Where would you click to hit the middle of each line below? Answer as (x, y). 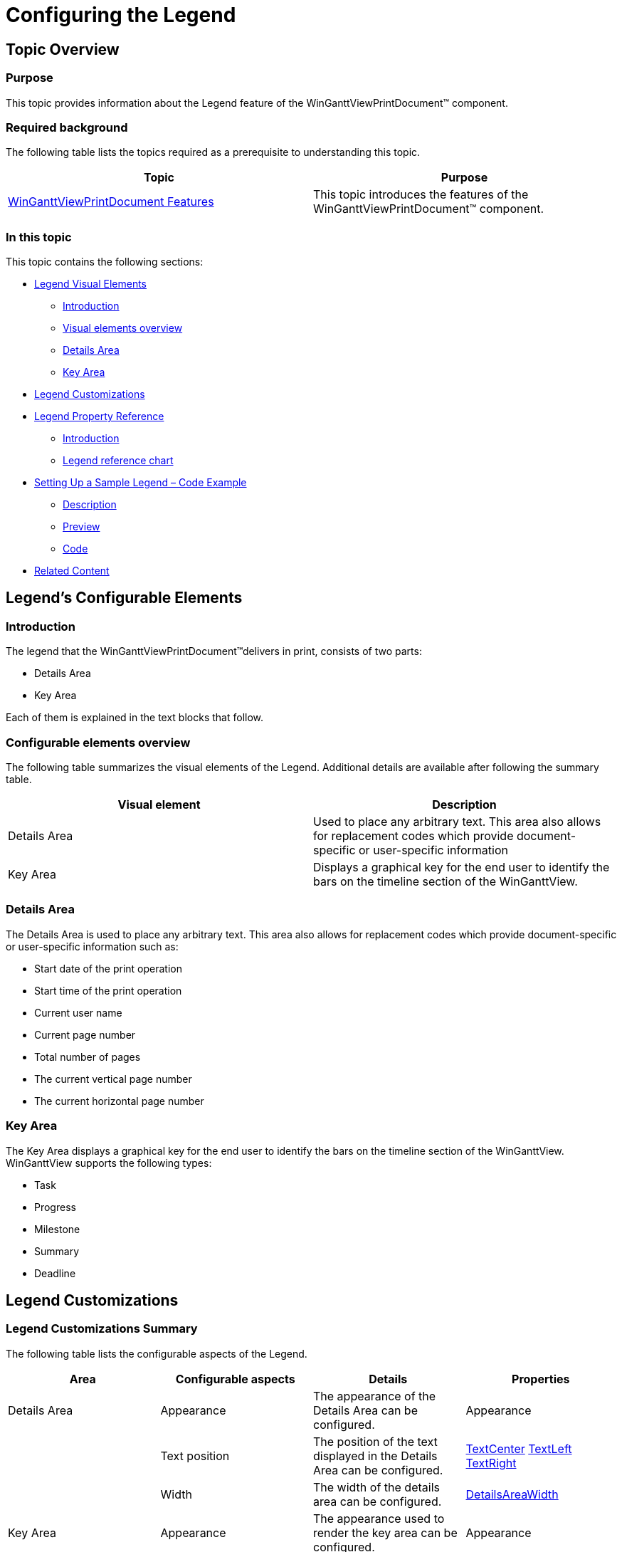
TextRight (491, 1463)
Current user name (78, 1012)
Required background (67, 127)
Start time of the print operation (108, 990)
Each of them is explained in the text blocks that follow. (135, 718)
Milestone (57, 1229)
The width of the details (376, 1487)
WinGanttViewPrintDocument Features (111, 202)
